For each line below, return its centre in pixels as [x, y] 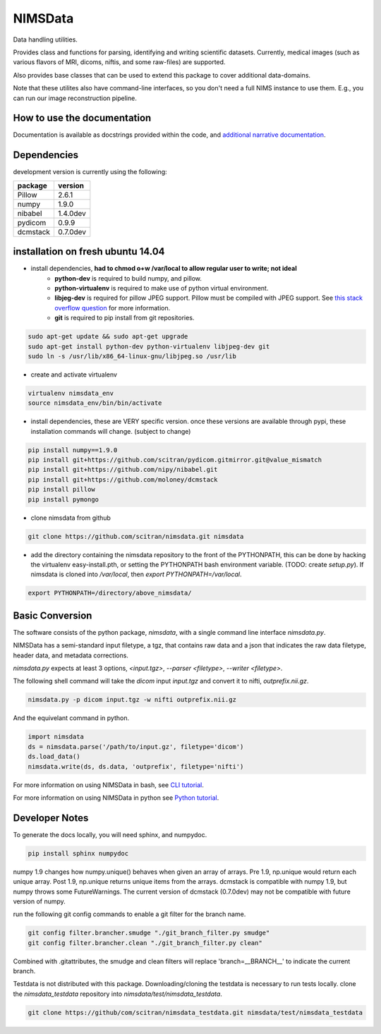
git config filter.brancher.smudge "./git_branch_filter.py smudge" [149, 933]
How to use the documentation [82, 118]
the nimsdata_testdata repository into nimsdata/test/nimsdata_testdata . [117, 994]
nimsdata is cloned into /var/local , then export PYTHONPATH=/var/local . [136, 574]
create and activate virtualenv [74, 375]
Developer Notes [51, 818]
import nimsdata [56, 737]
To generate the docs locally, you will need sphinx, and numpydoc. [110, 834]
